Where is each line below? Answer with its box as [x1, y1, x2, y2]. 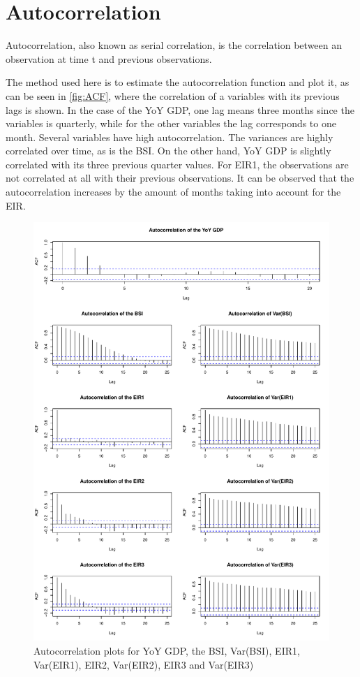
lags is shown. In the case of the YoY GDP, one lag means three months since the [6, 102, 354, 117]
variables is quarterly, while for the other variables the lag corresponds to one [6, 116, 336, 131]
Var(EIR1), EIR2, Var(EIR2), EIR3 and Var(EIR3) [33, 657, 254, 671]
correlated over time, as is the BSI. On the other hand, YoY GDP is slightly [6, 143, 331, 158]
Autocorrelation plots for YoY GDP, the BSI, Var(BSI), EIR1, [33, 643, 300, 657]
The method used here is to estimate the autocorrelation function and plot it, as [6, 75, 350, 89]
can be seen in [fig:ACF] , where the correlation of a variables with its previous [6, 88, 340, 103]
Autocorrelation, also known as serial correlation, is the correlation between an [6, 38, 343, 52]
